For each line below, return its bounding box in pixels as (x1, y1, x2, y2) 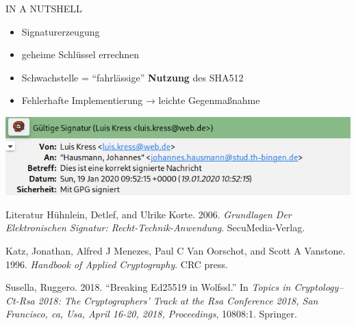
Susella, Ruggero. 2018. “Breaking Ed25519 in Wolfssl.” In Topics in (5, 280, 291, 294)
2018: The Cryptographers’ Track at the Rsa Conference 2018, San (38, 293, 318, 307)
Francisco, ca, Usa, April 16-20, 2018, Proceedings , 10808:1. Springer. (5, 307, 297, 321)
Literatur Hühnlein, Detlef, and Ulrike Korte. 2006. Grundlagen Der (5, 207, 292, 221)
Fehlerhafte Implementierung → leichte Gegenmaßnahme (21, 93, 260, 107)
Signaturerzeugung (21, 24, 100, 38)
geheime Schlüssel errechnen (21, 47, 140, 62)
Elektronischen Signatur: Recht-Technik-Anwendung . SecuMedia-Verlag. (5, 220, 305, 235)
